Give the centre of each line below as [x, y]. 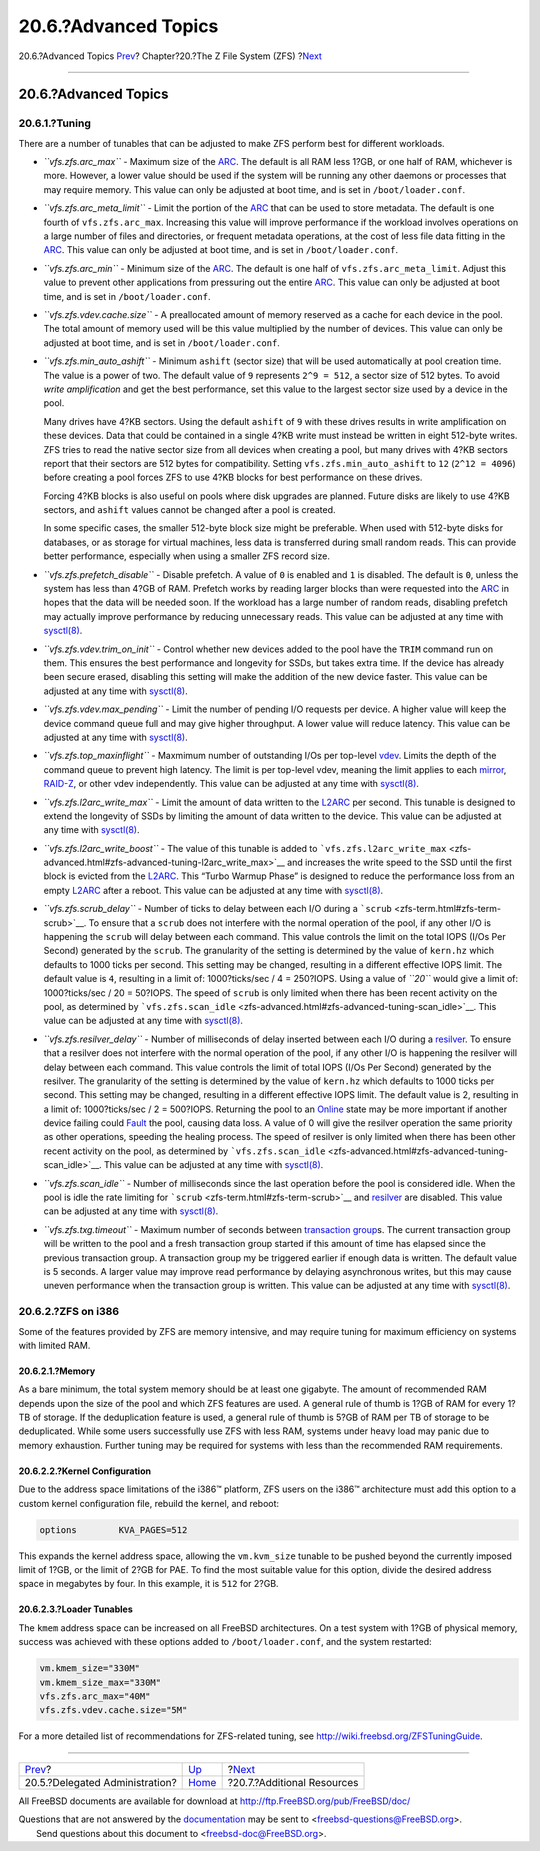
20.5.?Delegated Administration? [100, 1782]
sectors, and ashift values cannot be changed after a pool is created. [189, 510]
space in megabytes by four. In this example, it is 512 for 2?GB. [148, 1584]
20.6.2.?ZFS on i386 [69, 1312]
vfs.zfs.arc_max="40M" [95, 1696]
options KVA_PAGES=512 [113, 1529]
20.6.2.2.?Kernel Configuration [85, 1471]
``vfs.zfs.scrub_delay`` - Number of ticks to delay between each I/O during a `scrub [217, 909]
